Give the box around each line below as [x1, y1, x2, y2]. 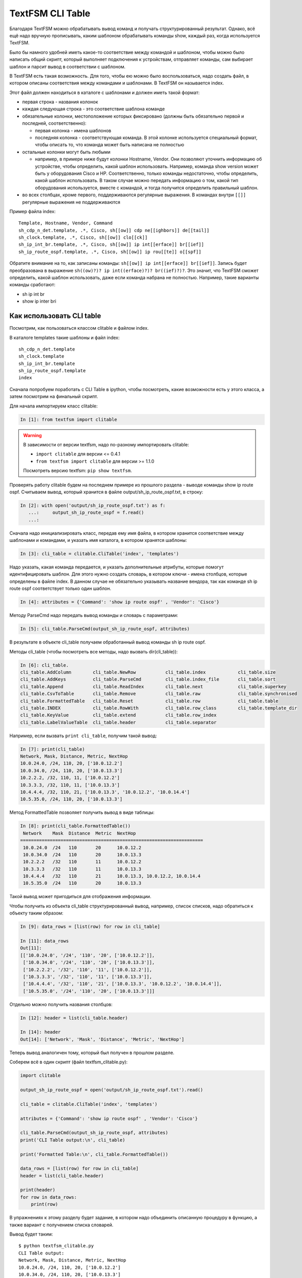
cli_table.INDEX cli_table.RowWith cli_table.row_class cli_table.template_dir [20, 705, 297, 711]
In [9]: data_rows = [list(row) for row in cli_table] [20, 924, 160, 930]
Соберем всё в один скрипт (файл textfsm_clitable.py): [9, 1059, 128, 1065]
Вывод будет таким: [9, 1231, 53, 1237]
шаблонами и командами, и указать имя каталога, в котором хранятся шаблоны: [9, 537, 187, 543]
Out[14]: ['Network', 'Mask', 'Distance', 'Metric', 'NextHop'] [20, 1036, 185, 1042]
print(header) [20, 1187, 56, 1193]
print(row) [31, 1201, 58, 1207]
